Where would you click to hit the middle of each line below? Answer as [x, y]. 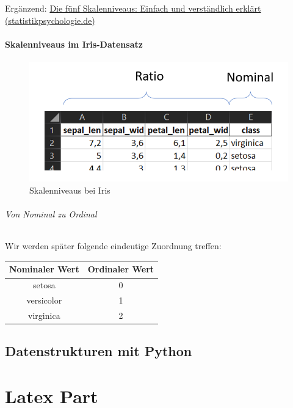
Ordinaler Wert [121, 269]
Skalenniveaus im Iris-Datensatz [74, 44]
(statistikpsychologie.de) [50, 20]
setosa [44, 285]
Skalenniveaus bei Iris [70, 190]
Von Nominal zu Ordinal [51, 214]
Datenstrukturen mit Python [99, 351]
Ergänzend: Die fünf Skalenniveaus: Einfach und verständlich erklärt [133, 8]
